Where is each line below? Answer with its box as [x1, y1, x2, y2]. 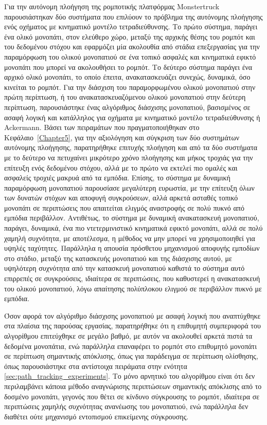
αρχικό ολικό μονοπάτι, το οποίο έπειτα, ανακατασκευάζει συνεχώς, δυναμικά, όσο [4, 71, 251, 82]
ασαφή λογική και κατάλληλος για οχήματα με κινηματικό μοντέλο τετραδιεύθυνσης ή [4, 112, 260, 122]
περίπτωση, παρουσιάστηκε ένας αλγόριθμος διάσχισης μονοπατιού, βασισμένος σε [4, 101, 251, 112]
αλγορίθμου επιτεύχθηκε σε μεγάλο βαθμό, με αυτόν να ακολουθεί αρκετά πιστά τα [4, 330, 253, 341]
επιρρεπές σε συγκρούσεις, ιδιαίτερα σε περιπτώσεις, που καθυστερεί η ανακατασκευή [4, 273, 260, 284]
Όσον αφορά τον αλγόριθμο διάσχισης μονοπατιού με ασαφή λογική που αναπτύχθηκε [4, 310, 261, 321]
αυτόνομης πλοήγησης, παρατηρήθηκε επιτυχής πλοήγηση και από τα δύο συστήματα [4, 142, 258, 153]
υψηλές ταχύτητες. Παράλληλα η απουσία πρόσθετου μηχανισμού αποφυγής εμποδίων [4, 243, 260, 253]
